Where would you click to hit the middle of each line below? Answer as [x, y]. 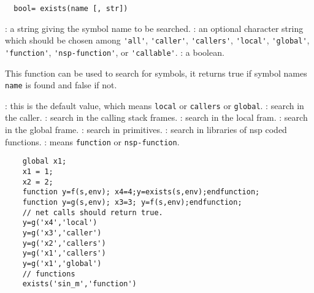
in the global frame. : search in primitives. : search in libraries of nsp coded [146, 130]
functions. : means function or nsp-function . [92, 141]
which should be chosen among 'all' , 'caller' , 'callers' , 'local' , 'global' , [157, 40]
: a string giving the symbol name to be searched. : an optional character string [154, 28]
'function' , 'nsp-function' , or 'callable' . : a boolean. [115, 52]
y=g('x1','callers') [64, 253]
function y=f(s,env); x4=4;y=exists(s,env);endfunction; [141, 192]
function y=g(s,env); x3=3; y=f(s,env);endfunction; [132, 202]
